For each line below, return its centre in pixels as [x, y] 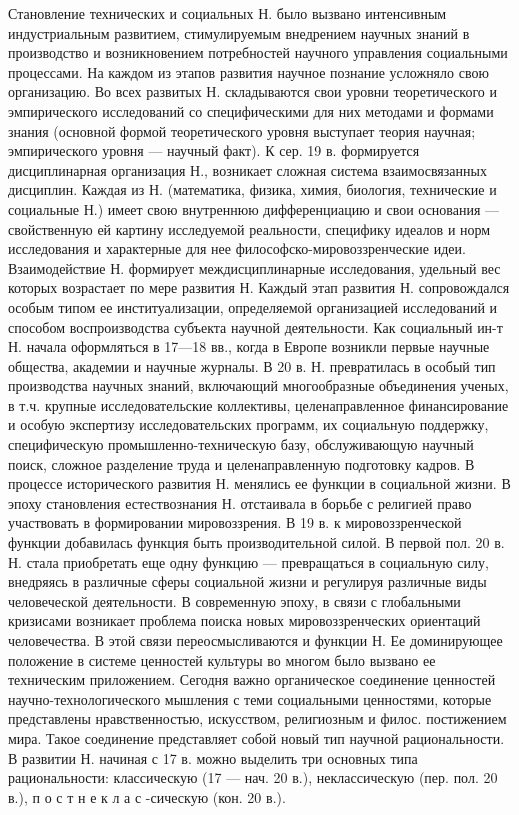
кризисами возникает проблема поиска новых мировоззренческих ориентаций [244, 620]
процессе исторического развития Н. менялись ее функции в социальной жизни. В [259, 483]
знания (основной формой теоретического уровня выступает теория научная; [242, 130]
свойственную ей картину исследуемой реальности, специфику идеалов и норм [249, 228]
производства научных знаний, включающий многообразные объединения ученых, [258, 385]
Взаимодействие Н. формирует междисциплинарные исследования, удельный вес [254, 267]
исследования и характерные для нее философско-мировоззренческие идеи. [237, 248]
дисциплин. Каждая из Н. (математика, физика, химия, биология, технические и [252, 189]
